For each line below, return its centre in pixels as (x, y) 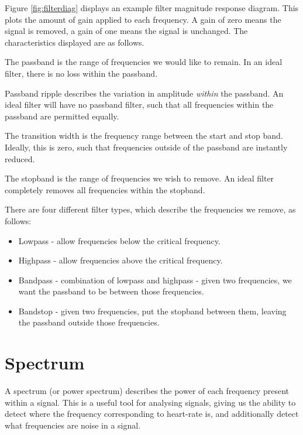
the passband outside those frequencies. (89, 322)
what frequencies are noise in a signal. (73, 425)
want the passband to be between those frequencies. (111, 291)
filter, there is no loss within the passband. (81, 73)
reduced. (20, 158)
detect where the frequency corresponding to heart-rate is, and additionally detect (152, 414)
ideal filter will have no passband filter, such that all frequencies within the (139, 105)
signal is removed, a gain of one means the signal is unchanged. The (126, 31)
